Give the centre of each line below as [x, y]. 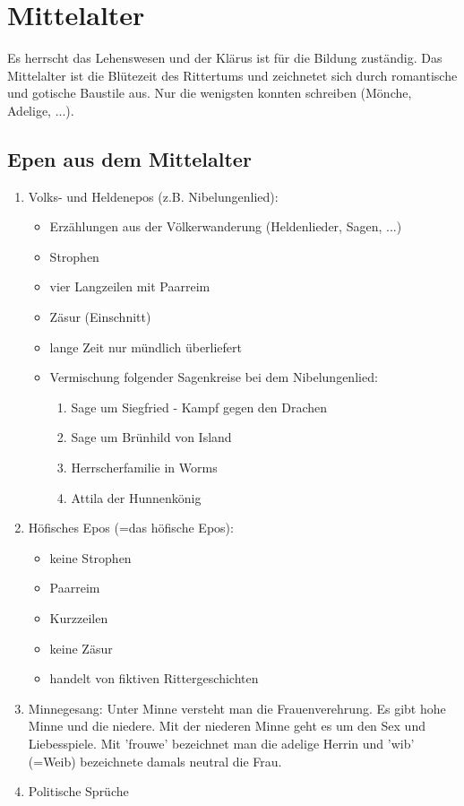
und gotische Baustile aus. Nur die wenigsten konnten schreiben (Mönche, [210, 93]
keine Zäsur [81, 648]
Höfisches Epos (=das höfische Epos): [131, 528]
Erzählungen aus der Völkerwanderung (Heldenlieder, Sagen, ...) [226, 226]
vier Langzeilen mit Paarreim [130, 286]
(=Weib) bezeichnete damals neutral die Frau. [155, 761]
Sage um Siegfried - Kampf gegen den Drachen [199, 407]
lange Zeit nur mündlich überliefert [146, 347]
